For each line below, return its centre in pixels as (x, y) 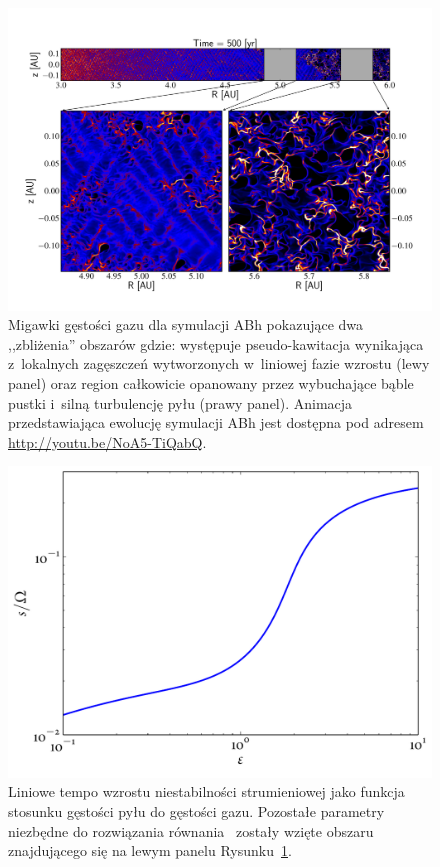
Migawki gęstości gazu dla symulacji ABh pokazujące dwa (186, 324)
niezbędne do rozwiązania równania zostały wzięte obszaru (191, 830)
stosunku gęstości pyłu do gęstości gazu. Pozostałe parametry (196, 810)
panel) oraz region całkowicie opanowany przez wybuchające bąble (211, 383)
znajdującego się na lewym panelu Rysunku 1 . (150, 850)
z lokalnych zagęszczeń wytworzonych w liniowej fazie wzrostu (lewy (219, 363)
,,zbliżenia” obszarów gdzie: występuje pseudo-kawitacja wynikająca (216, 343)
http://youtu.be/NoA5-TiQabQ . (107, 441)
